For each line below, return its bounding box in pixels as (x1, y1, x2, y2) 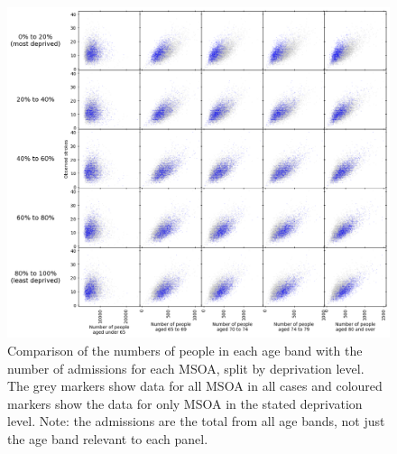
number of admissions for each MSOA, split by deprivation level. (7, 358, 365, 377)
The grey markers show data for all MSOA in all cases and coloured (7, 376, 383, 395)
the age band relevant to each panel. (7, 430, 208, 448)
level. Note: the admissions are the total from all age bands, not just (7, 412, 385, 431)
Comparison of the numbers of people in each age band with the (7, 341, 363, 360)
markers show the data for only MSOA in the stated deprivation (7, 394, 363, 412)
